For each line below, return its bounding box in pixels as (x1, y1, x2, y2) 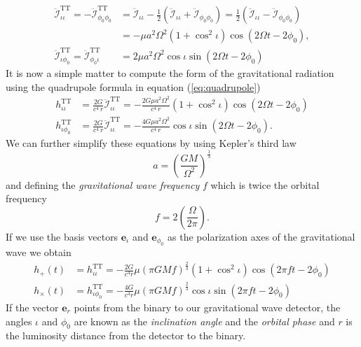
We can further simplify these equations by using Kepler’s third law (6, 135, 297, 150)
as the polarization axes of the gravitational (168, 229, 355, 243)
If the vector (6, 299, 59, 314)
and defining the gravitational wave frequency (6, 177, 200, 192)
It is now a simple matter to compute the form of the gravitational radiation (6, 66, 334, 80)
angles (6, 313, 32, 328)
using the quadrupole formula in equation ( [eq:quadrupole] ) (6, 79, 261, 94)
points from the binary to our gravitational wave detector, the (74, 299, 341, 314)
